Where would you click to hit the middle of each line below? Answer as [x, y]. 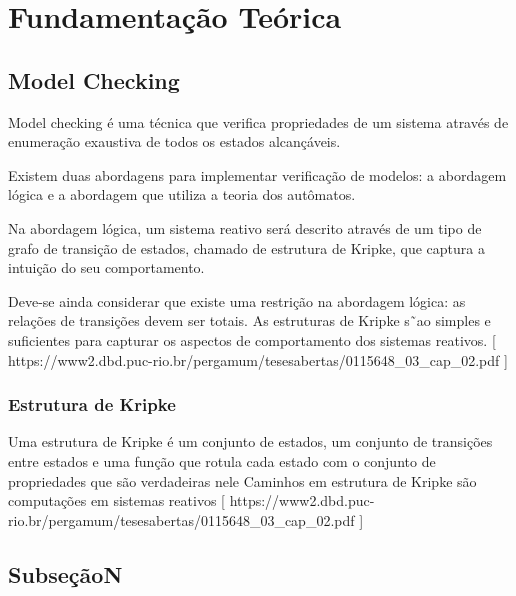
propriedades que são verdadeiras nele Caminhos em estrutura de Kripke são [242, 480]
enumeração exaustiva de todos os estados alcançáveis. [174, 141]
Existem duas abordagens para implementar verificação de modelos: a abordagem [257, 174]
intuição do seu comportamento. [106, 267]
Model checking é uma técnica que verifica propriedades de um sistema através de [258, 121]
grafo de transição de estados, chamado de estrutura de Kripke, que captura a [246, 247]
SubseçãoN [65, 573]
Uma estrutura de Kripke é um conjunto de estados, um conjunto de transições [250, 441]
